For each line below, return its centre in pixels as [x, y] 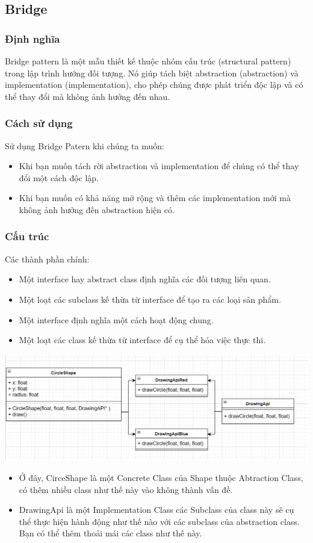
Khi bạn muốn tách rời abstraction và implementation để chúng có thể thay [159, 166]
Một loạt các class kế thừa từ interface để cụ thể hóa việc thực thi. [142, 340]
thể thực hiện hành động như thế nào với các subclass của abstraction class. [159, 521]
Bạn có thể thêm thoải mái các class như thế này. [110, 533]
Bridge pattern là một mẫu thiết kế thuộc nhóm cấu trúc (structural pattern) [148, 61]
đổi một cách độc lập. [59, 177]
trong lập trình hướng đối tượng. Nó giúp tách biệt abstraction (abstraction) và [152, 73]
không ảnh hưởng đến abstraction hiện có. [97, 209]
